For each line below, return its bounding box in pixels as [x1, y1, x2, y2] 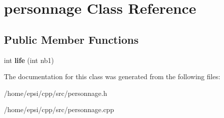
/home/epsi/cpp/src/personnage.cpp [4, 104, 114, 115]
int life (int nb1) [4, 55, 54, 65]
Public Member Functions [4, 31, 139, 47]
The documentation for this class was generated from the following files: [4, 71, 221, 82]
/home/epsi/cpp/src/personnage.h [4, 88, 107, 98]
